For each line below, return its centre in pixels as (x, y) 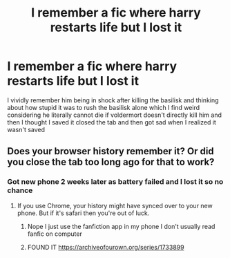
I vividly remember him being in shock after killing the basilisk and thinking (113, 100)
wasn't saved (26, 129)
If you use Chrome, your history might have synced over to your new (115, 205)
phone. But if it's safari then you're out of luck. (83, 213)
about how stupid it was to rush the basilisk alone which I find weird (104, 107)
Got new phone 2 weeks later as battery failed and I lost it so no (115, 182)
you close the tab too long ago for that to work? (111, 162)
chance (20, 190)
